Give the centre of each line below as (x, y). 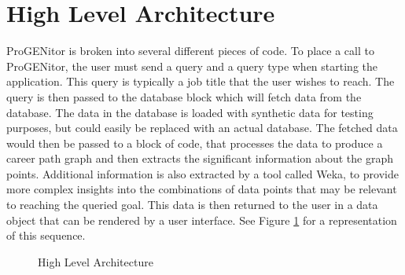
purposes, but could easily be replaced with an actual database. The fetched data (202, 128)
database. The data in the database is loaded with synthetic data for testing (190, 112)
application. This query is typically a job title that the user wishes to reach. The (201, 81)
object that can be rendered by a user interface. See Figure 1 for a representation (202, 220)
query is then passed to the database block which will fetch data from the (184, 96)
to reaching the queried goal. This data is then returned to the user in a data (192, 205)
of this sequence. (46, 235)
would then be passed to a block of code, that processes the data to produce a (195, 143)
